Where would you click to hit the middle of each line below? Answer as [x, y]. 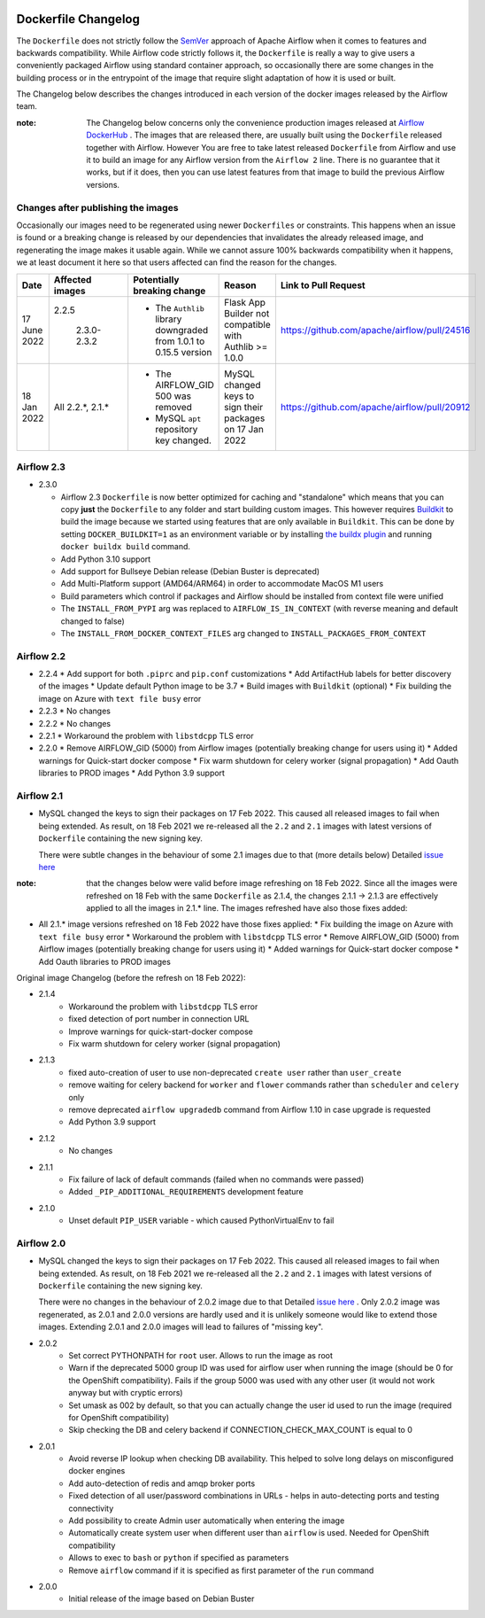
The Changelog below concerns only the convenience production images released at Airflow [255, 122]
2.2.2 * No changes [75, 723]
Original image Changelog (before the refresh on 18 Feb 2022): [131, 978]
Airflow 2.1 [40, 796]
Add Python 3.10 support [106, 559]
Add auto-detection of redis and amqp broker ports [162, 1483]
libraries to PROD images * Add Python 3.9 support [132, 773]
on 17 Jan [244, 429]
